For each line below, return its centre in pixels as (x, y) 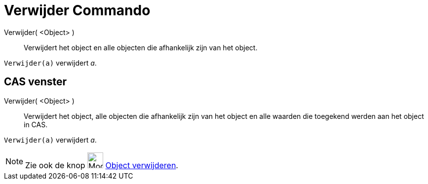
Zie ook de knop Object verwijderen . (102, 165)
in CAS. (36, 124)
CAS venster (36, 82)
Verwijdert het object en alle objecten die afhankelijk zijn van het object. (141, 47)
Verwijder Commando (77, 10)
